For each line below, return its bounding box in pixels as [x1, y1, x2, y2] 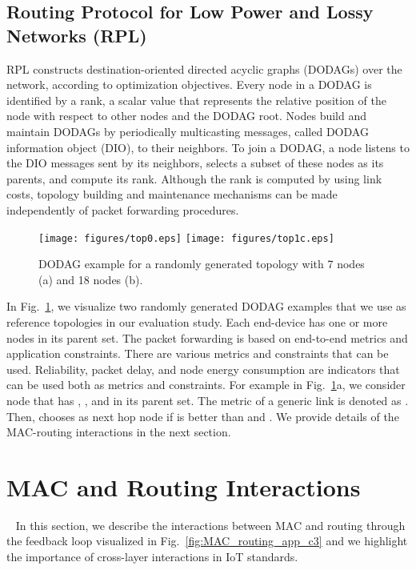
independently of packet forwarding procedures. [6, 201, 239, 218]
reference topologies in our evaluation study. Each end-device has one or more [6, 313, 388, 330]
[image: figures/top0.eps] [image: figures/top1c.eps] [38, 232, 334, 244]
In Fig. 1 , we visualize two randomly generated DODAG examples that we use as [6, 298, 406, 315]
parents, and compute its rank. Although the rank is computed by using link [6, 170, 382, 187]
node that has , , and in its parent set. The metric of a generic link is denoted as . [6, 391, 409, 408]
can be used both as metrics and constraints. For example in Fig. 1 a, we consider [6, 376, 406, 393]
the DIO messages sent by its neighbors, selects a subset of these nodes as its [6, 155, 384, 171]
